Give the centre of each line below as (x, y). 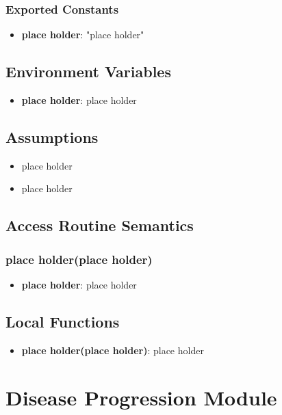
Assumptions (52, 137)
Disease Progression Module (141, 397)
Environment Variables (88, 71)
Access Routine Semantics (100, 225)
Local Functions (63, 321)
